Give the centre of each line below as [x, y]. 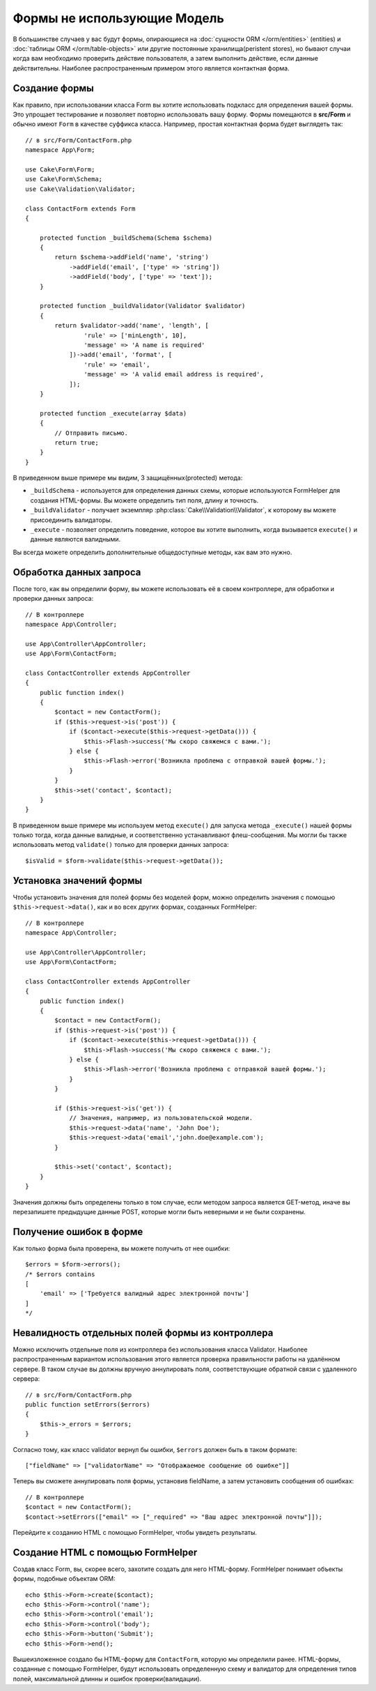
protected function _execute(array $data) [113, 413]
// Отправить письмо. [92, 433]
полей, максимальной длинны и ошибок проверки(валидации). [107, 1678]
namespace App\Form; [60, 150]
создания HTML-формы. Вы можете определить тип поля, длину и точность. [144, 500]
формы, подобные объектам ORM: [64, 1579]
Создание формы [53, 88]
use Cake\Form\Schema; [64, 179]
